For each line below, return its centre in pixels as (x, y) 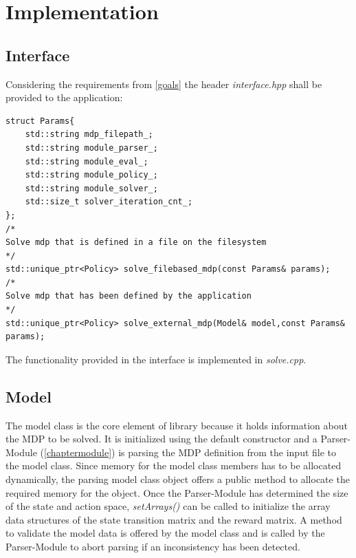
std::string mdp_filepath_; (89, 135)
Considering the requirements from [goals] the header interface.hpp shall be (164, 84)
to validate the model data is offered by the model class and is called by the (165, 533)
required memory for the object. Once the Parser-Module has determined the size (177, 492)
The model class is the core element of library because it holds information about (177, 425)
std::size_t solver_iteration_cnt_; (109, 202)
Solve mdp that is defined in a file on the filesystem (136, 243)
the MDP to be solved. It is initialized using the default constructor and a (162, 439)
